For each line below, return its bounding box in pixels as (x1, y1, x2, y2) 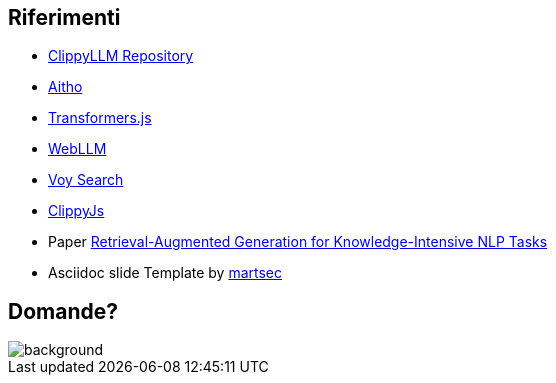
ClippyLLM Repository (48, 47, 194, 65)
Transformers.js (48, 109, 152, 127)
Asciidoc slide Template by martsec (48, 264, 283, 282)
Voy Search (48, 171, 124, 189)
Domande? (8, 298, 118, 324)
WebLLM (48, 140, 107, 158)
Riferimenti (8, 5, 121, 30)
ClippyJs (48, 202, 105, 220)
